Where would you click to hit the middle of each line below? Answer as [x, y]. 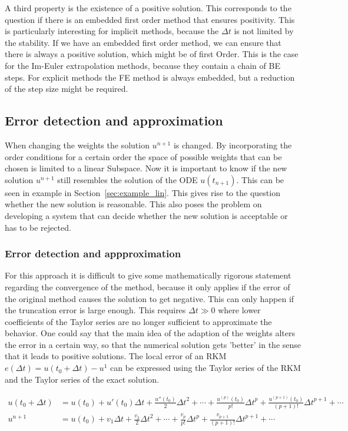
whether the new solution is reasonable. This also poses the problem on [133, 204]
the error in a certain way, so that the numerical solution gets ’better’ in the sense [153, 344]
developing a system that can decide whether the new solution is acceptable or [146, 215]
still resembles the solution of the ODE [127, 179]
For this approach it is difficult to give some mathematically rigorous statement [148, 275]
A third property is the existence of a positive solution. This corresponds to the [148, 8]
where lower [239, 310]
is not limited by [264, 31]
